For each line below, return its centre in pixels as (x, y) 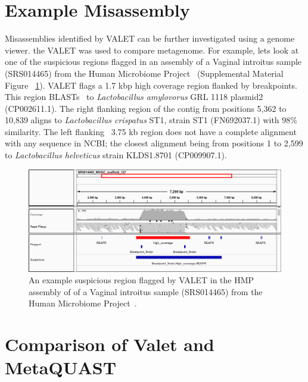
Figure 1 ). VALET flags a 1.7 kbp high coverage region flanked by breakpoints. (151, 85)
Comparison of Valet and (110, 344)
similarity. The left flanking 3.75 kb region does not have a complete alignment (151, 131)
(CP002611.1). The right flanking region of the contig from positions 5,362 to (146, 108)
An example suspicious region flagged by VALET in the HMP (141, 280)
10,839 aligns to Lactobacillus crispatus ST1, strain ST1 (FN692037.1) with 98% (151, 120)
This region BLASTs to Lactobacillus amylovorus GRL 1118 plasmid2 (134, 97)
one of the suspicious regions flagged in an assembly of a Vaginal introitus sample (153, 62)
